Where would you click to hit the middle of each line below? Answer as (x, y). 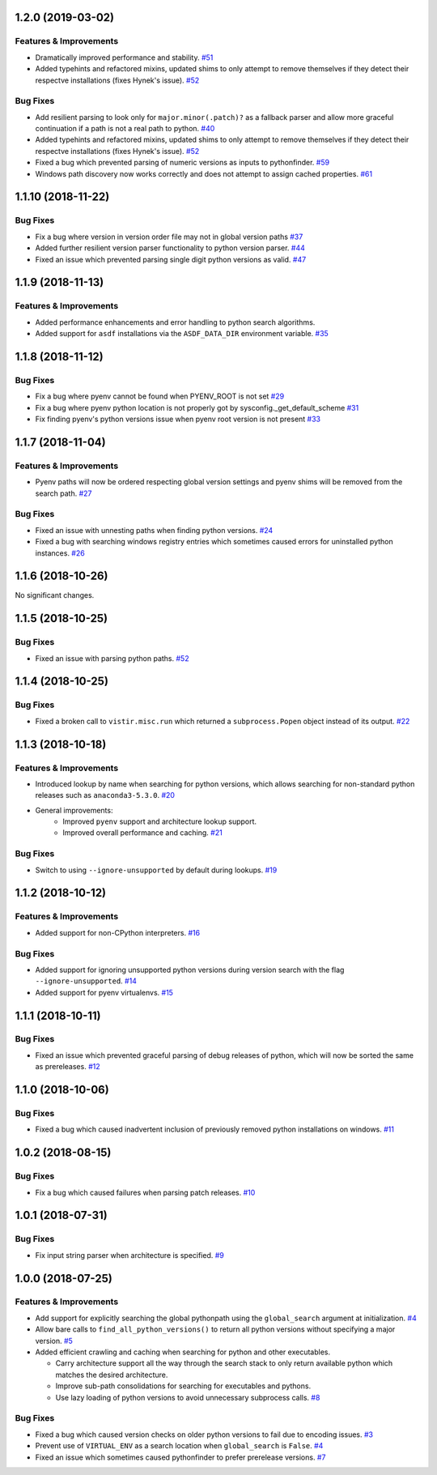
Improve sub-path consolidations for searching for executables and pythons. (183, 1386)
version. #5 (54, 1341)
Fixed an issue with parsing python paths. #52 (112, 658)
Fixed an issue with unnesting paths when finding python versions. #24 (154, 530)
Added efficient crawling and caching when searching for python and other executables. (183, 1352)
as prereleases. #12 (68, 1067)
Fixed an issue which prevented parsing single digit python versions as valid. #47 (171, 259)
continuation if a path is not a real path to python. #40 (125, 129)
